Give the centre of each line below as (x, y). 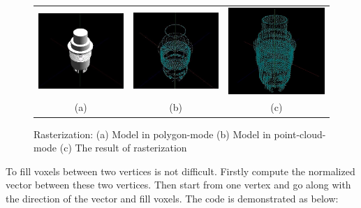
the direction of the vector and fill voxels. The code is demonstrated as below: (172, 198)
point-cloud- (300, 134)
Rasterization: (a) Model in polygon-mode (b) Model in (152, 134)
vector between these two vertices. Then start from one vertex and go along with (178, 185)
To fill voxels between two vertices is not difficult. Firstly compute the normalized (180, 171)
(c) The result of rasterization (123, 148)
